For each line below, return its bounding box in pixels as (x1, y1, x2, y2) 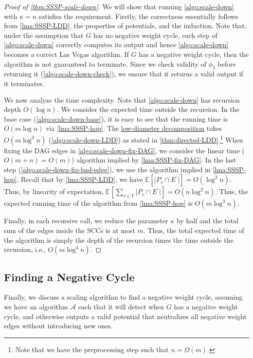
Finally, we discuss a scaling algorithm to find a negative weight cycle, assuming (4, 292, 243, 302)
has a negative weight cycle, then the (139, 49, 249, 59)
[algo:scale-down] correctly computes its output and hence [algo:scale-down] (4, 39, 229, 50)
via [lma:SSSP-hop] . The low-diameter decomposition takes (46, 123, 222, 133)
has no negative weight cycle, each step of (93, 30, 217, 40)
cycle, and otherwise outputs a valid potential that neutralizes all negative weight (4, 311, 247, 321)
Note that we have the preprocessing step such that (15, 344, 169, 354)
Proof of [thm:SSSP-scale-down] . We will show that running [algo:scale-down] (4, 1, 234, 11)
